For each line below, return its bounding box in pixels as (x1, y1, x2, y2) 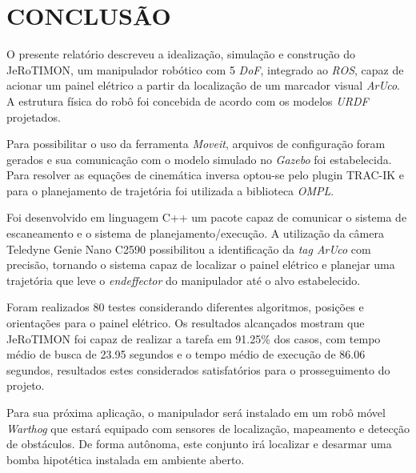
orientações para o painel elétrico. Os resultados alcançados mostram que (6, 315, 365, 331)
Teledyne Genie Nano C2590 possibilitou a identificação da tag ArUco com (6, 240, 371, 257)
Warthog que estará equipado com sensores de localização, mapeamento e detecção (6, 419, 410, 436)
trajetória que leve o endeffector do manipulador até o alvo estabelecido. (6, 271, 361, 288)
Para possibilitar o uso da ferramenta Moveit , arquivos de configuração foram (6, 135, 386, 152)
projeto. (6, 377, 45, 394)
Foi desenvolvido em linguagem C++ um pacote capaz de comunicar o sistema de (6, 209, 407, 226)
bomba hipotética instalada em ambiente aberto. (6, 451, 245, 467)
